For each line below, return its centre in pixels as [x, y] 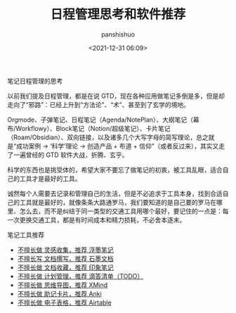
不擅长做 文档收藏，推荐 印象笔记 [65, 267]
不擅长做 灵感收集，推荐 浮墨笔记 [65, 250]
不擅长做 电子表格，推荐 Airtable [64, 302]
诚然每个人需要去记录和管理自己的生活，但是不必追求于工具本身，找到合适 [115, 193]
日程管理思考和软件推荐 [118, 14]
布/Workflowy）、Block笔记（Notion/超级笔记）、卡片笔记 [89, 128]
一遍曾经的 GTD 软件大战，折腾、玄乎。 [71, 155]
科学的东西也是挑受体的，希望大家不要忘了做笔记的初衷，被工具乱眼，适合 [115, 170]
